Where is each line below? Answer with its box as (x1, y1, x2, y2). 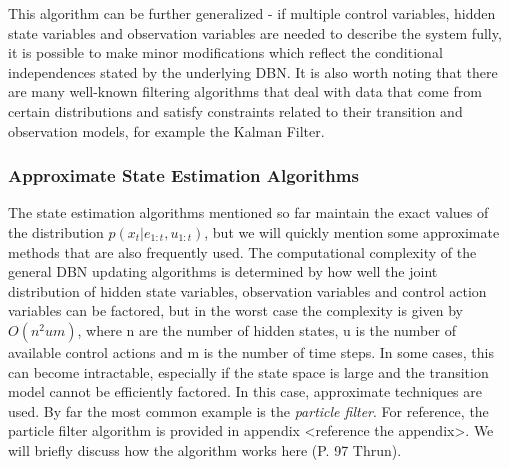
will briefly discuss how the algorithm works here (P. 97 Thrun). (8, 439, 402, 460)
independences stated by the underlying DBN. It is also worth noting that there (8, 61, 498, 82)
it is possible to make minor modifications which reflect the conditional (8, 42, 443, 63)
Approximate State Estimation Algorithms (8, 163, 359, 188)
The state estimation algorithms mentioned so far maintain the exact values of (8, 202, 489, 223)
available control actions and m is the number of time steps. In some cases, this (8, 341, 494, 362)
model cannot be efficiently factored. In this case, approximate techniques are (8, 381, 482, 402)
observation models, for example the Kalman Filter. (8, 120, 325, 141)
